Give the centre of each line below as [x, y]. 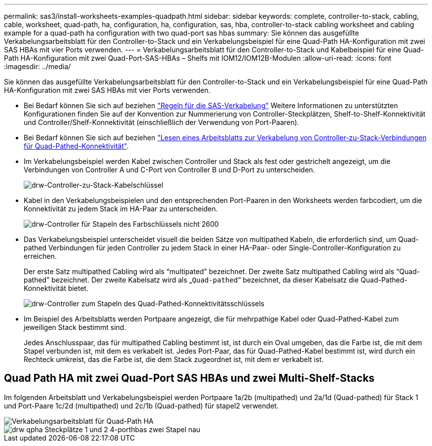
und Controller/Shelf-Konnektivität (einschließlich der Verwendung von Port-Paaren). [162, 122]
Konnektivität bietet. [56, 288]
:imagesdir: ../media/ [37, 66]
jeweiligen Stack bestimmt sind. [75, 327]
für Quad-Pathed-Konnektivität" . [76, 146]
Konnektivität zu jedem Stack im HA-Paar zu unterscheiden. [121, 209]
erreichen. [40, 256]
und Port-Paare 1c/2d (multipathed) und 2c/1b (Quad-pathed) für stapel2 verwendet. [141, 405]
